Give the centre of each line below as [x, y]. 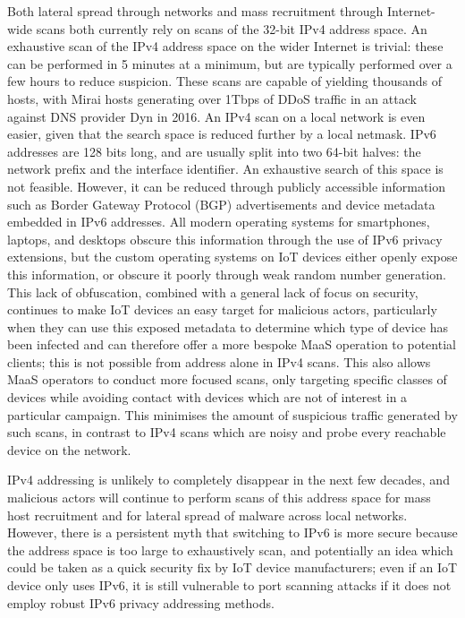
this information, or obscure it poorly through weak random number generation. [227, 274]
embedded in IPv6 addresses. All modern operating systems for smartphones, [219, 222]
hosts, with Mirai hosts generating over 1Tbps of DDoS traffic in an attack [212, 98]
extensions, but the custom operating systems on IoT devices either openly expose [232, 257]
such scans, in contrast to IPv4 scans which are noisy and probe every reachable [227, 432]
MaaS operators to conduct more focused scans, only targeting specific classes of [227, 379]
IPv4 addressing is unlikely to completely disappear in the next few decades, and [228, 480]
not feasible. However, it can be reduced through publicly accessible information [227, 186]
